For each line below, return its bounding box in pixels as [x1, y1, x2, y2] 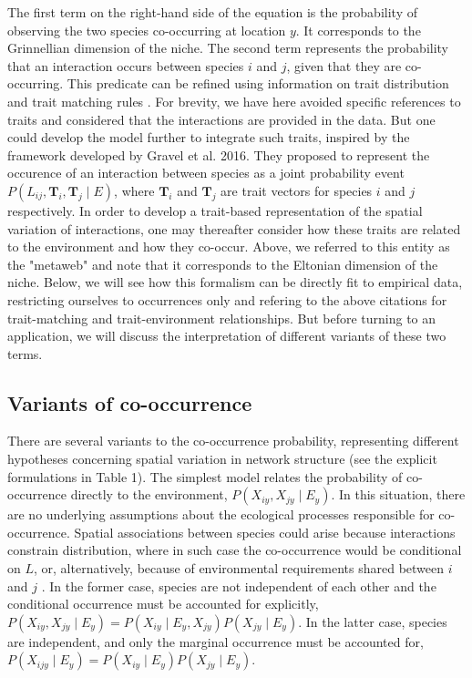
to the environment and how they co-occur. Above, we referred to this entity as [7, 237, 450, 256]
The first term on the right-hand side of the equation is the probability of [7, 3, 417, 21]
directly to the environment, [70, 485, 228, 504]
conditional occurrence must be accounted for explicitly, [7, 594, 319, 613]
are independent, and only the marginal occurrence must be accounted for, [7, 632, 424, 651]
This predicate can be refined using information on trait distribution [67, 74, 449, 93]
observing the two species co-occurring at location [7, 20, 286, 39]
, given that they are [286, 56, 402, 75]
